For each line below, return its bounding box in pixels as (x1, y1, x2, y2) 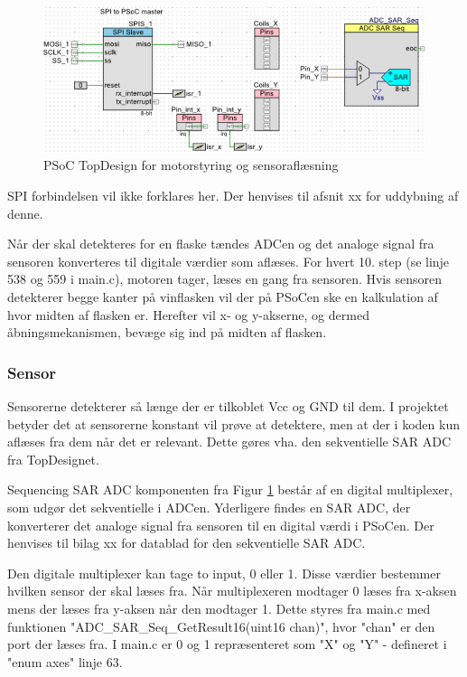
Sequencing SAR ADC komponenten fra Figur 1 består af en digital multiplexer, (7, 480, 453, 499)
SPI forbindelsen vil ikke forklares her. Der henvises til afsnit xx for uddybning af (7, 186, 459, 205)
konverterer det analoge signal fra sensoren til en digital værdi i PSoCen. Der (7, 515, 434, 534)
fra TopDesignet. (7, 449, 99, 468)
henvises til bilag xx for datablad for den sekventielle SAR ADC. (7, 533, 366, 552)
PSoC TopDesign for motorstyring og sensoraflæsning (43, 155, 339, 174)
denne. (7, 203, 43, 222)
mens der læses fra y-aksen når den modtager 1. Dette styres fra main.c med (7, 598, 431, 617)
